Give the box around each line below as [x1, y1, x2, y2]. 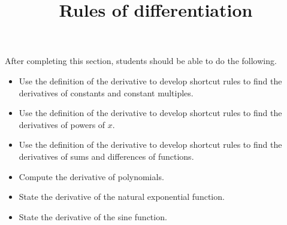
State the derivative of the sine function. [19, 210, 167, 223]
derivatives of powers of [19, 118, 105, 130]
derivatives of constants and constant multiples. [19, 86, 194, 99]
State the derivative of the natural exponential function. [19, 190, 225, 203]
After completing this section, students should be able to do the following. [5, 54, 277, 67]
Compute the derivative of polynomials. [19, 170, 164, 183]
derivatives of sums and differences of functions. [19, 150, 194, 162]
